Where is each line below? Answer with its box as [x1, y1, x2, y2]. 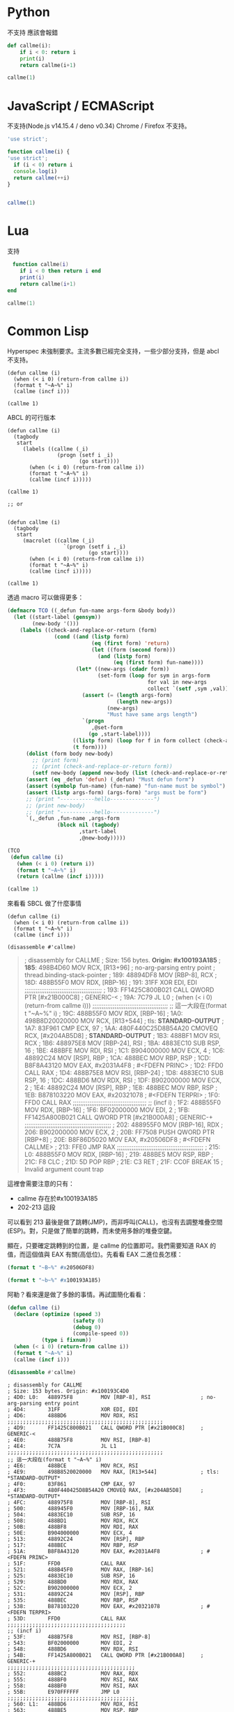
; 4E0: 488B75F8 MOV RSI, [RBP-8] [7, 1436, 151, 1443]
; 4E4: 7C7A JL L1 [7, 1442, 117, 1449]
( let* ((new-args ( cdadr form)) [75, 666, 170, 673]
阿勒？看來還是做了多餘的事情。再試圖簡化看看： [7, 1290, 148, 1298]
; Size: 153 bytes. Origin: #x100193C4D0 [7, 1387, 130, 1394]
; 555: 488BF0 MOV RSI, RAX [7, 1676, 139, 1683]
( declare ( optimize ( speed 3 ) [13, 1310, 101, 1317]
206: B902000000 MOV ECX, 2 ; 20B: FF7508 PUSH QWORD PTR [24, 1128, 214, 1136]
